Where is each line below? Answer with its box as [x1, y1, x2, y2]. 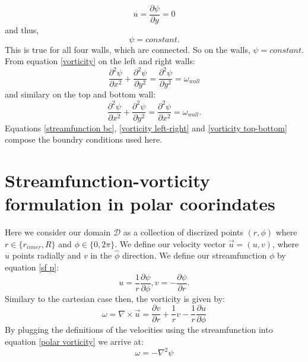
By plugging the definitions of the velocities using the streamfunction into [5, 323, 273, 336]
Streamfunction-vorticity [5, 168, 210, 192]
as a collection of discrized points [123, 226, 243, 238]
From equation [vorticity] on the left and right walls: [5, 55, 195, 67]
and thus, [5, 24, 39, 36]
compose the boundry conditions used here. [5, 133, 163, 146]
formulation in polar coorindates [5, 191, 275, 216]
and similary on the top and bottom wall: [5, 88, 156, 100]
